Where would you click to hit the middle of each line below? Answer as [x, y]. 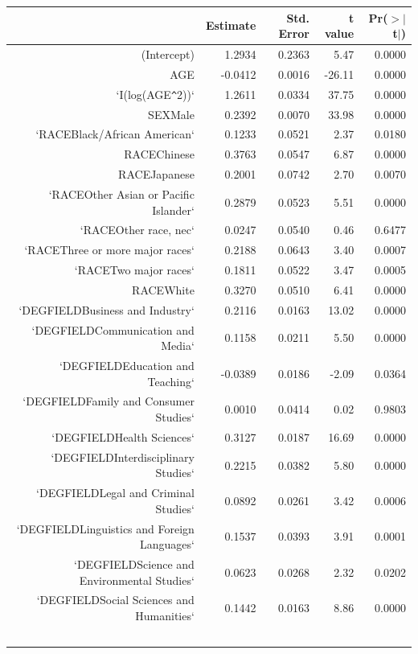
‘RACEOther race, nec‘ [137, 230]
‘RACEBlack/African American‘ [115, 134]
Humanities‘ [165, 616]
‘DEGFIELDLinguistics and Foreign [105, 528]
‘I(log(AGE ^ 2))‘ [155, 94]
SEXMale [171, 114]
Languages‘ [167, 544]
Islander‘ [173, 210]
